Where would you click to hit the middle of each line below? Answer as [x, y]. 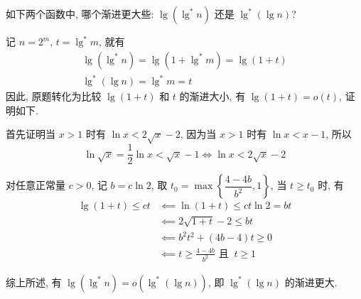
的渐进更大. [311, 282]
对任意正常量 [36, 185]
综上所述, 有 [34, 282]
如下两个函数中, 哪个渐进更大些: [80, 13]
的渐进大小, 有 [212, 96]
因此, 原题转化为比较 [54, 96]
